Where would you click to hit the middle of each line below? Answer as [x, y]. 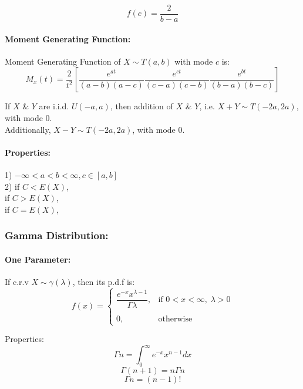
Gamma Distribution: [57, 235]
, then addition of [142, 106]
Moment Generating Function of [63, 61]
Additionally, [28, 129]
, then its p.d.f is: [104, 282]
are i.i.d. [54, 106]
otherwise [175, 319]
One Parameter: [38, 259]
